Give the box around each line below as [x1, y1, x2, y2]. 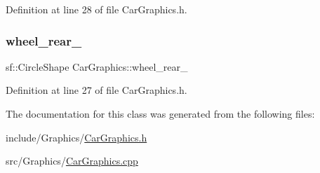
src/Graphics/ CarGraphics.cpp [6, 153, 138, 168]
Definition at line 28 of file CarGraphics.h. [6, 2, 187, 16]
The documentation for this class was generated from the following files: [6, 106, 315, 120]
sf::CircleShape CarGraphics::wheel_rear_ [6, 59, 188, 74]
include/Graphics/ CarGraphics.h [6, 130, 147, 144]
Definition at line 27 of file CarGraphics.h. [6, 83, 187, 97]
